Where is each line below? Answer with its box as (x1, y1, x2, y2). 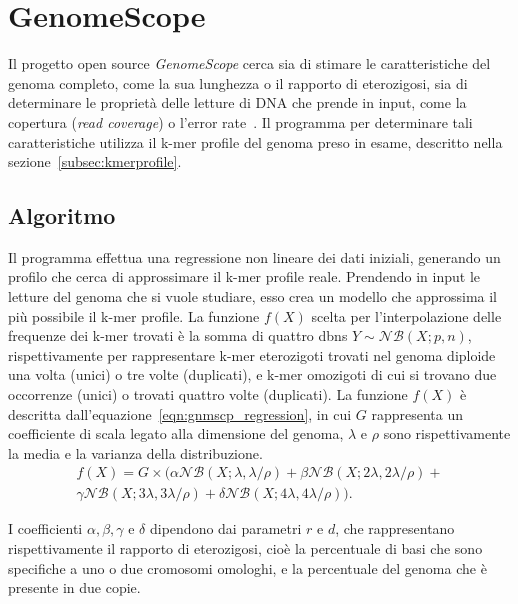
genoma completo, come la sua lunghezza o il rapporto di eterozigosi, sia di (8, 72, 468, 93)
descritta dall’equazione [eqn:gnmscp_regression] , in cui (8, 403, 352, 424)
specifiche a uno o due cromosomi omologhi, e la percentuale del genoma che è (8, 557, 487, 578)
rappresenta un (371, 403, 463, 424)
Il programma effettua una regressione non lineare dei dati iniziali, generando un (8, 246, 501, 267)
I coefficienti (8, 518, 83, 539)
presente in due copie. (8, 577, 141, 598)
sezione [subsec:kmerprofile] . (8, 151, 182, 172)
